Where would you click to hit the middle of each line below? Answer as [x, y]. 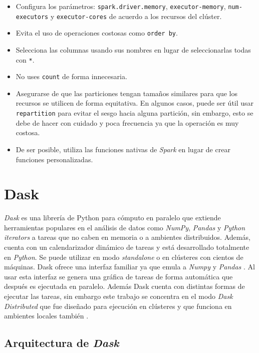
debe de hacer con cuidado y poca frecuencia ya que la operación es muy [127, 122]
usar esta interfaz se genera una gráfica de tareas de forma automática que [118, 276]
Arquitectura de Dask [62, 343]
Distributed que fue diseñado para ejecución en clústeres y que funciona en [118, 306]
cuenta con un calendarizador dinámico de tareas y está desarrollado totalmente [127, 247]
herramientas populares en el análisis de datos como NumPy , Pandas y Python [125, 227]
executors [32, 17]
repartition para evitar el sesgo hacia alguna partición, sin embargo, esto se [135, 113]
